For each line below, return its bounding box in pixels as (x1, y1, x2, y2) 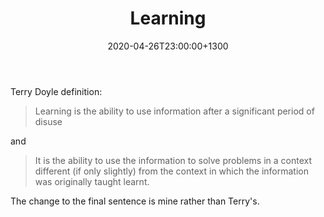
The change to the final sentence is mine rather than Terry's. (10, 195, 260, 207)
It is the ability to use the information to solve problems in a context (34, 154, 313, 166)
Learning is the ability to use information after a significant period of (34, 105, 315, 117)
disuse (34, 115, 63, 127)
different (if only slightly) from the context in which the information (34, 165, 309, 177)
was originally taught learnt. (34, 175, 150, 187)
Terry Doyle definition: (10, 85, 103, 97)
